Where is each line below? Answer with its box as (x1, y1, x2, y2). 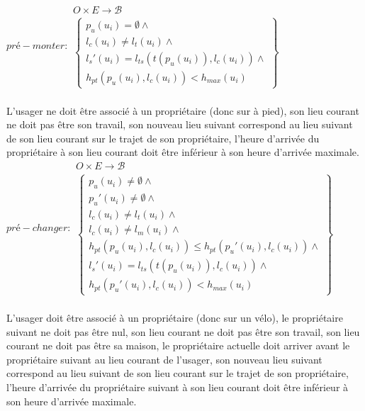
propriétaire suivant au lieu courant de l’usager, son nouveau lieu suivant (6, 351, 322, 366)
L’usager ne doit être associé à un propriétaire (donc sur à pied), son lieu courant (6, 103, 359, 118)
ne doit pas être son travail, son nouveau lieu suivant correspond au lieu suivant (6, 117, 353, 132)
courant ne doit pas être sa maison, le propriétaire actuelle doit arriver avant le (6, 338, 350, 353)
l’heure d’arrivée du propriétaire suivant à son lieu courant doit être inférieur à (6, 379, 349, 394)
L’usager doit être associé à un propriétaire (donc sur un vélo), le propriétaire (6, 310, 343, 325)
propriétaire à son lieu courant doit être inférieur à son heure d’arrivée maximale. (6, 145, 359, 159)
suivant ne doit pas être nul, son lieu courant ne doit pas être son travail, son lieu (6, 324, 360, 339)
